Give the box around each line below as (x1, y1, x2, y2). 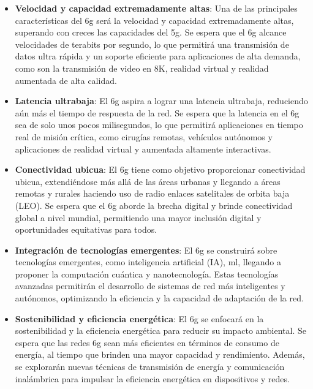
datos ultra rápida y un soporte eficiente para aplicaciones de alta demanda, (15, 50, 301, 62)
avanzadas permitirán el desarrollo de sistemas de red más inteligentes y (15, 279, 285, 292)
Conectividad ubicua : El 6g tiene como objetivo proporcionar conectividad (15, 163, 306, 176)
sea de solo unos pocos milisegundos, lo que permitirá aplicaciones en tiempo (15, 118, 303, 131)
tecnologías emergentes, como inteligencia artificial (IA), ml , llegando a (15, 255, 282, 268)
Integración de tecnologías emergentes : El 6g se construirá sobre (15, 243, 277, 256)
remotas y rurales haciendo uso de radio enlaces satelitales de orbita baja (15, 187, 290, 200)
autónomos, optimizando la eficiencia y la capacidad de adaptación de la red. (15, 292, 304, 304)
